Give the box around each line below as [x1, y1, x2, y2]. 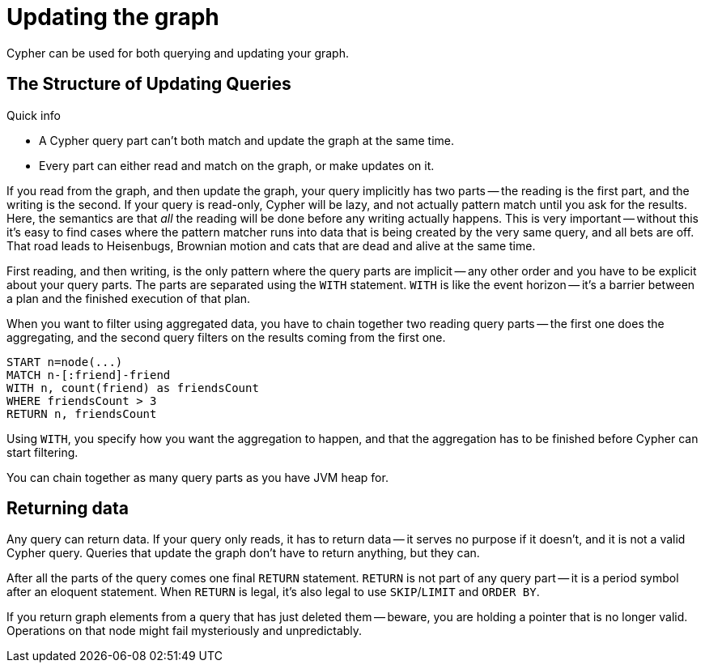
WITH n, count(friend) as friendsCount [6, 381, 259, 394]
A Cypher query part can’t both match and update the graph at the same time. [39, 133, 455, 147]
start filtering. [6, 445, 79, 459]
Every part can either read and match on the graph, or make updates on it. [39, 158, 435, 173]
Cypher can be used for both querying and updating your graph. [6, 45, 349, 60]
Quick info [6, 108, 61, 122]
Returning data [6, 498, 130, 519]
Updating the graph [6, 3, 219, 31]
